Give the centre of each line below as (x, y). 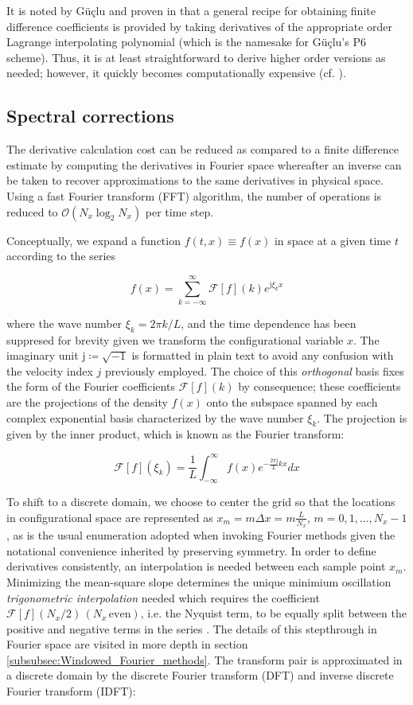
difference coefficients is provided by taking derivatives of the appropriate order (200, 26)
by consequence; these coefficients (319, 386)
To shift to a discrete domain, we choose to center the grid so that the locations (201, 502)
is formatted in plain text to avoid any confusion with (263, 355)
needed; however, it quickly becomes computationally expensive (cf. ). (176, 73)
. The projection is (362, 417)
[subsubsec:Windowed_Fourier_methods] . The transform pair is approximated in (205, 659)
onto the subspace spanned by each (292, 402)
